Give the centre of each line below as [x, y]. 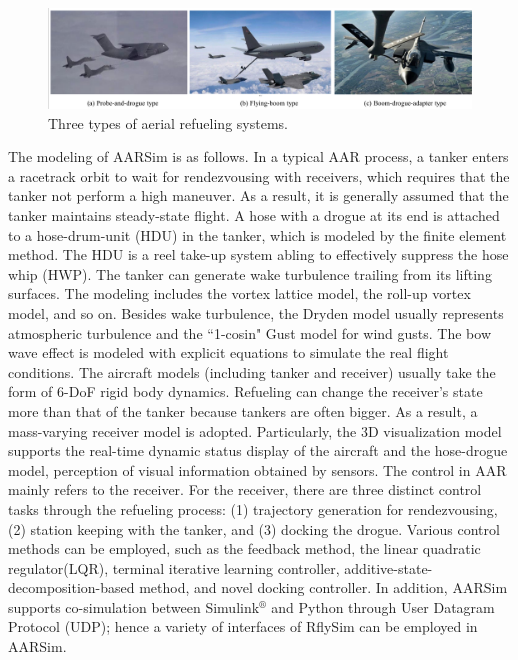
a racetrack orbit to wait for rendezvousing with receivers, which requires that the [259, 175]
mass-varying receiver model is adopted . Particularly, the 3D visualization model [255, 430]
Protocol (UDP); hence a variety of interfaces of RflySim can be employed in [243, 626]
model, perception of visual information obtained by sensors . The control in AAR [257, 469]
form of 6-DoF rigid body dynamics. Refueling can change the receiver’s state [245, 391]
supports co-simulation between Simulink [134, 606]
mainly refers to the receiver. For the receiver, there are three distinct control [245, 489]
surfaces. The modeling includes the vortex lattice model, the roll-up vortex [239, 293]
